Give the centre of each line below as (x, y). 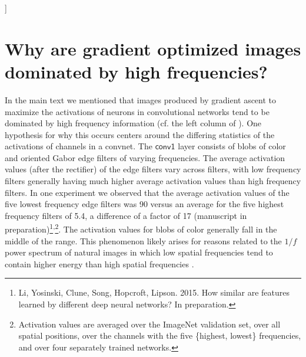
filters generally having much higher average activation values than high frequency (153, 181)
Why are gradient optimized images (153, 48)
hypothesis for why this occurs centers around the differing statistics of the (140, 134)
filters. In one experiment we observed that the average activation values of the (147, 192)
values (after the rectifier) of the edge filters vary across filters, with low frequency (153, 169)
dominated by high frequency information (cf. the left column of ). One (133, 123)
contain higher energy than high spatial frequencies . (99, 263)
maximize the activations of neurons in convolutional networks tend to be (137, 111)
